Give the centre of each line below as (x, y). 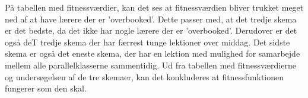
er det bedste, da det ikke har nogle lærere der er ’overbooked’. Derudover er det (151, 30)
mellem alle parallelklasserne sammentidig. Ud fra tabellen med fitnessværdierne (150, 65)
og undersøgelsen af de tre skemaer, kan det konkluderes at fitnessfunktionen (145, 76)
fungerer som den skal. (46, 88)
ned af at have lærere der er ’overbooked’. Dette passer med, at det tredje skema (151, 19)
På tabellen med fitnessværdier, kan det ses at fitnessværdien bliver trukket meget (154, 7)
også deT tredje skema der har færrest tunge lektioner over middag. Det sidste (147, 42)
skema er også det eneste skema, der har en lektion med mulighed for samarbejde (153, 53)
